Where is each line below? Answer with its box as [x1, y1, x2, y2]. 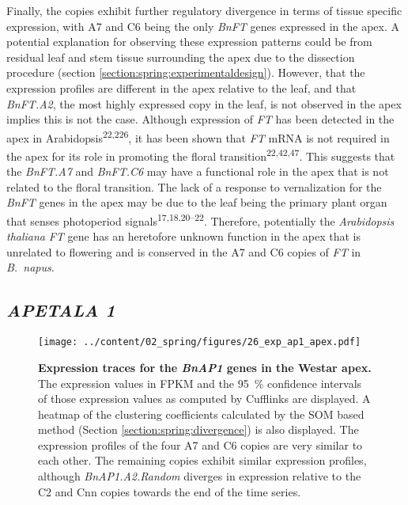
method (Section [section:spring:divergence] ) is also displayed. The [38, 421, 359, 438]
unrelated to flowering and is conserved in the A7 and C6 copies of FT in [6, 243, 361, 260]
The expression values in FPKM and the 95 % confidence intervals [38, 374, 362, 391]
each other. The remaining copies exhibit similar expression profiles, [38, 452, 367, 469]
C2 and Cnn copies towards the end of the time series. [38, 483, 301, 499]
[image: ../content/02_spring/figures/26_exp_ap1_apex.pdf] [38, 336, 361, 348]
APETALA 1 [6, 298, 115, 322]
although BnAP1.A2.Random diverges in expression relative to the [38, 468, 361, 484]
